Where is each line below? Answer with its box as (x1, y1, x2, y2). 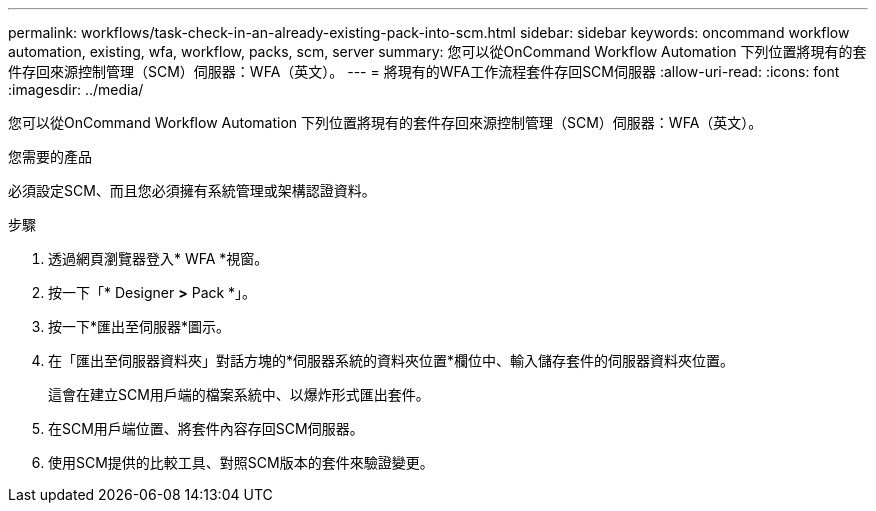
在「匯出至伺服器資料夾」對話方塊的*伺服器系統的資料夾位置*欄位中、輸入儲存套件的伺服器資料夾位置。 (48, 352, 735, 369)
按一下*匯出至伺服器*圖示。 (48, 318, 231, 335)
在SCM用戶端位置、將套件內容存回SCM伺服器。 (48, 420, 364, 437)
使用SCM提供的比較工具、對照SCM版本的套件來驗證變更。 (48, 454, 434, 471)
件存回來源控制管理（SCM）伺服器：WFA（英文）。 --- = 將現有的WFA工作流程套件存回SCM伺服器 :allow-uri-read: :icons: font (8, 63, 840, 80)
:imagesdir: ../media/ (8, 81, 144, 98)
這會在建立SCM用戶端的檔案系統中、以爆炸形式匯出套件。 (48, 386, 430, 403)
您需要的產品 (8, 148, 92, 165)
